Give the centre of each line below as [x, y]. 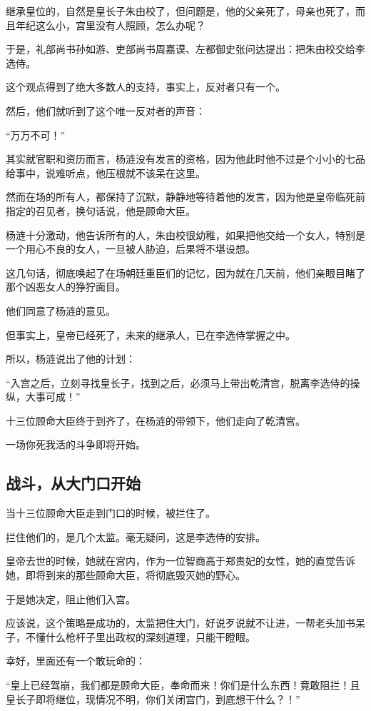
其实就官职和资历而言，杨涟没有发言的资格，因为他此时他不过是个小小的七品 [185, 159]
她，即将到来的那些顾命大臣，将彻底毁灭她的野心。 [126, 575]
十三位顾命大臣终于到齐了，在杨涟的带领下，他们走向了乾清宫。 [156, 420]
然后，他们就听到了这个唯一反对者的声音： [106, 110]
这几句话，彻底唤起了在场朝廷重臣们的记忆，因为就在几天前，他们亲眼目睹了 [185, 272]
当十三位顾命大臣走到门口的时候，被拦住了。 [111, 513]
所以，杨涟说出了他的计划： [71, 359]
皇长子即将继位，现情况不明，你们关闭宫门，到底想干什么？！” [153, 699]
